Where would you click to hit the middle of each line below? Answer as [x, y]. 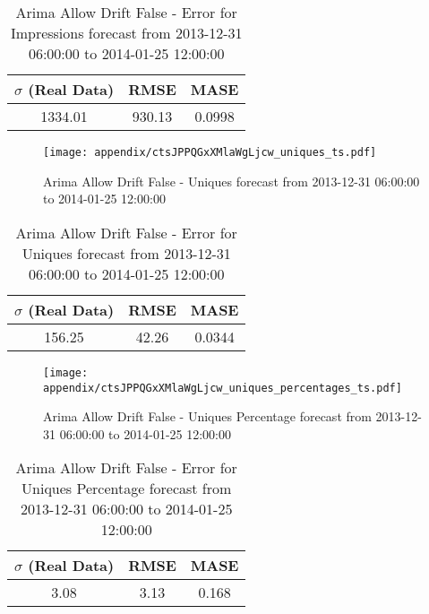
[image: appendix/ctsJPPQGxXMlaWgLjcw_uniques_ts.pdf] [210, 152]
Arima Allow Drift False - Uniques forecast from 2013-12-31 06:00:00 [232, 181]
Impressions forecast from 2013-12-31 [126, 33]
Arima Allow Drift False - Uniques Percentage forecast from [207, 416]
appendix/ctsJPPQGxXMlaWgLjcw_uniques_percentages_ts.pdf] [223, 388]
